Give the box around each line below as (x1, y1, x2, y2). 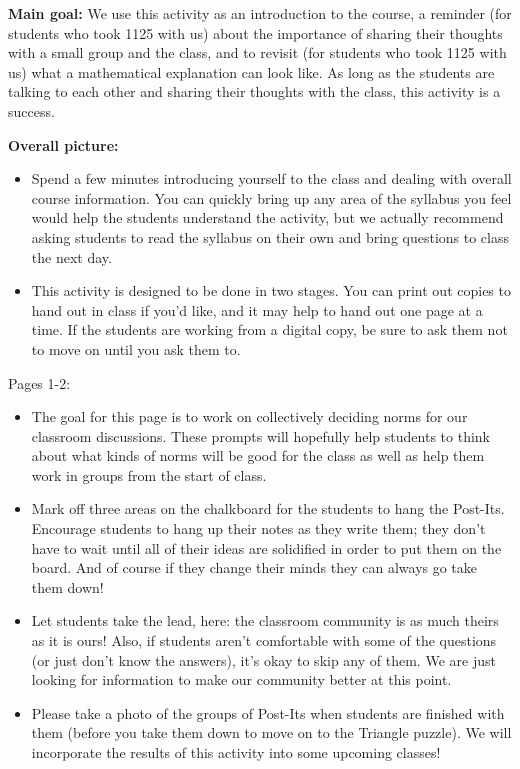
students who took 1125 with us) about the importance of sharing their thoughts (8, 22, 503, 43)
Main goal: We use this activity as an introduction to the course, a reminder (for (8, 3, 512, 23)
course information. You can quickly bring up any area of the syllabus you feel (31, 187, 512, 208)
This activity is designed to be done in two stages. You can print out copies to (31, 280, 511, 301)
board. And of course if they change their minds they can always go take (31, 557, 478, 578)
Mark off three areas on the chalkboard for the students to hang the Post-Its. (31, 498, 505, 519)
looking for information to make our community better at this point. (31, 669, 452, 690)
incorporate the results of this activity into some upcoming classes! (31, 742, 441, 762)
